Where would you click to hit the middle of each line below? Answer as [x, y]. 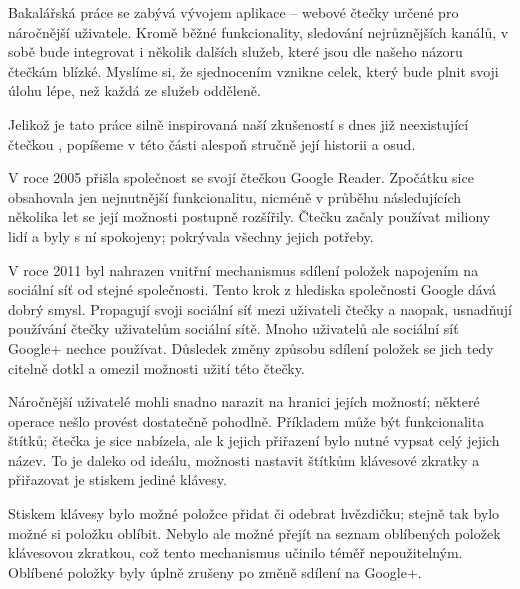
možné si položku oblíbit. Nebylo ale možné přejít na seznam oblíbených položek [254, 532]
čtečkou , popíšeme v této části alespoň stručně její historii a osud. [212, 143]
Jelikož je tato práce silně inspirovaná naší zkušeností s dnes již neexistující [238, 123]
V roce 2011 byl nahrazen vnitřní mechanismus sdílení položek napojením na [243, 269]
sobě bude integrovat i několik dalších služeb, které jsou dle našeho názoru [235, 51]
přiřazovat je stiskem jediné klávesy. [117, 479]
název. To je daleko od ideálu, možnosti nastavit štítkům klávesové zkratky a [244, 459]
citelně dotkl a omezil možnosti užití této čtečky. [156, 367]
